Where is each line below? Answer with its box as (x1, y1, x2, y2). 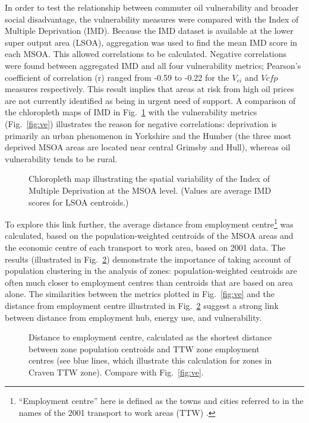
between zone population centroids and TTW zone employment (29, 342, 260, 355)
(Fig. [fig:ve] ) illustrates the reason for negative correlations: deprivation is (5, 117, 277, 130)
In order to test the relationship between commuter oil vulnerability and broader (5, 1, 299, 13)
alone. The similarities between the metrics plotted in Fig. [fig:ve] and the (5, 288, 275, 300)
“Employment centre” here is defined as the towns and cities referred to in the (18, 394, 304, 407)
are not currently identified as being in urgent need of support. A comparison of (5, 94, 296, 106)
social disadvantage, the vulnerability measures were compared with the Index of (5, 12, 299, 25)
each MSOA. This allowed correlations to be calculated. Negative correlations (5, 48, 287, 60)
